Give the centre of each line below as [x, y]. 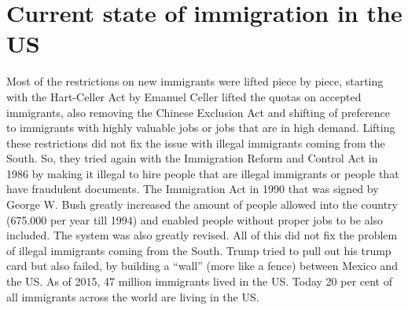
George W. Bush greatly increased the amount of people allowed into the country [202, 204]
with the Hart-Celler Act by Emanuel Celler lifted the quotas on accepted [184, 96]
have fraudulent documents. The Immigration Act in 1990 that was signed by [193, 189]
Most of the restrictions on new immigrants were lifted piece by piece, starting [195, 81]
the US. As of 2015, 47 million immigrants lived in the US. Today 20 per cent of [200, 281]
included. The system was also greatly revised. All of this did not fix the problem [202, 235]
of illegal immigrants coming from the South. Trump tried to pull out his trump [199, 250]
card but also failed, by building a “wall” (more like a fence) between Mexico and [202, 266]
